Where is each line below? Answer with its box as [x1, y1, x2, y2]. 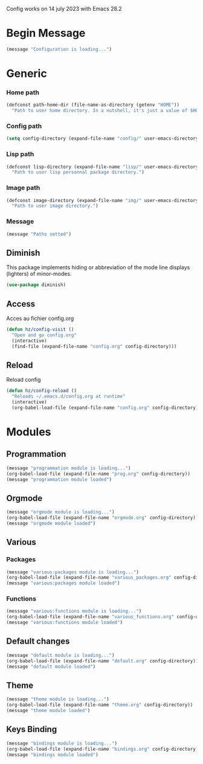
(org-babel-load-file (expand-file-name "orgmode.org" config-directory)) [6, 515, 199, 521]
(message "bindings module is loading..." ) [6, 740, 118, 746]
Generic [6, 67, 47, 80]
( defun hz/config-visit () [6, 326, 74, 332]
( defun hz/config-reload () [6, 388, 77, 394]
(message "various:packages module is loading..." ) [6, 569, 139, 575]
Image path [6, 184, 40, 192]
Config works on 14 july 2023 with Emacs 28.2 [6, 5, 122, 12]
